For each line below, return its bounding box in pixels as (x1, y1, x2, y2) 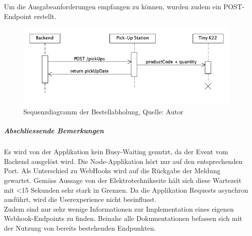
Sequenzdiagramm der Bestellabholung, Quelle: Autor (23, 106, 183, 116)
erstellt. (34, 11, 56, 21)
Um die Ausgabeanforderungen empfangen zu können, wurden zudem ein (4, 1, 221, 11)
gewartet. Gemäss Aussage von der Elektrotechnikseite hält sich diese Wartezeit (4, 175, 242, 185)
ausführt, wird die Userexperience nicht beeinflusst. (4, 194, 157, 204)
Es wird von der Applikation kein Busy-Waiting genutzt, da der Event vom (4, 146, 228, 157)
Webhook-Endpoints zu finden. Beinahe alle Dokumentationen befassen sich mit (4, 213, 242, 223)
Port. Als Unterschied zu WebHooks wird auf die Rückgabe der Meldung (4, 165, 220, 176)
